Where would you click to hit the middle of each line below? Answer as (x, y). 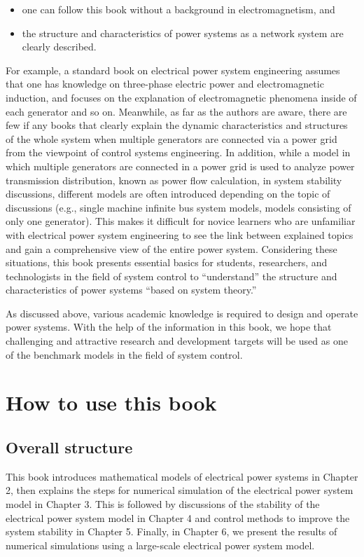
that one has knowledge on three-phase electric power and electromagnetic (165, 84)
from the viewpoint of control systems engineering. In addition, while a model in (178, 152)
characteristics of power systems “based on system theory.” (131, 290)
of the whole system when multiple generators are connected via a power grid (171, 138)
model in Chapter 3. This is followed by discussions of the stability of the (163, 504)
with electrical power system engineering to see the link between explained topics (180, 234)
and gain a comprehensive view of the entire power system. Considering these (171, 248)
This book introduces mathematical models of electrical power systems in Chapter (182, 476)
